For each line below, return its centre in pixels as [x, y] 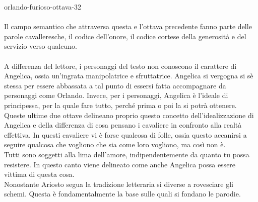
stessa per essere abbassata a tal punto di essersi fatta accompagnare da [115, 85]
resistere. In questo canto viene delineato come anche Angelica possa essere [120, 164]
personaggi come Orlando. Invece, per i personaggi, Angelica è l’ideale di [116, 95]
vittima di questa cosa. [39, 174]
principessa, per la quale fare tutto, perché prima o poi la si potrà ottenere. [120, 105]
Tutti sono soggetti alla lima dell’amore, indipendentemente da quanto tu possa [127, 154]
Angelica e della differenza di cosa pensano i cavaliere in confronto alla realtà [123, 125]
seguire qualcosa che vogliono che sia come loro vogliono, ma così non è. [115, 144]
